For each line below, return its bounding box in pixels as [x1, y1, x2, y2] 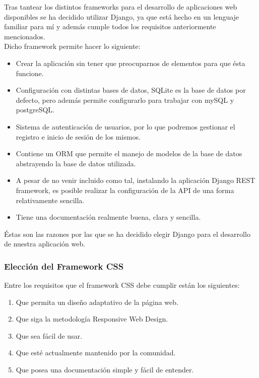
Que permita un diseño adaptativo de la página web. [16, 296, 178, 307]
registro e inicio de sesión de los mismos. [16, 131, 141, 142]
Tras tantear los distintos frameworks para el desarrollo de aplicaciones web [4, 2, 237, 12]
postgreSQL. [16, 104, 54, 115]
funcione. [16, 68, 44, 78]
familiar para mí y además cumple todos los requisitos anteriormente [4, 21, 216, 32]
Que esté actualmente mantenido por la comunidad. [16, 347, 176, 358]
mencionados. [4, 31, 45, 41]
